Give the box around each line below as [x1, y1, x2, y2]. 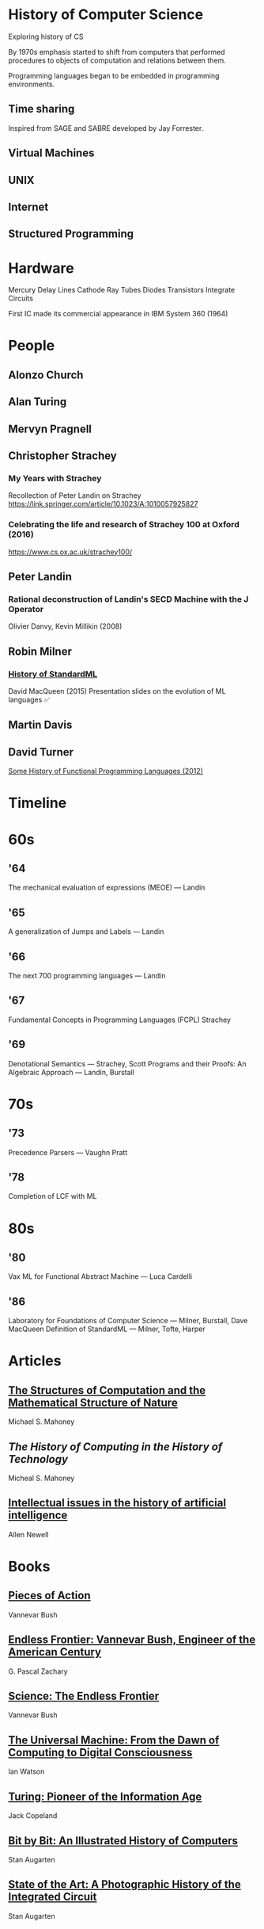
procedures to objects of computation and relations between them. [8, 55, 227, 65]
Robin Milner [8, 645, 73, 658]
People [8, 337, 55, 354]
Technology [8, 1452, 69, 1466]
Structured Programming [8, 228, 134, 241]
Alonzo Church [8, 368, 84, 381]
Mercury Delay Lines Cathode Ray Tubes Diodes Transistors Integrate [8, 285, 236, 295]
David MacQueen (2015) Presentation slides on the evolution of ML [8, 686, 227, 695]
